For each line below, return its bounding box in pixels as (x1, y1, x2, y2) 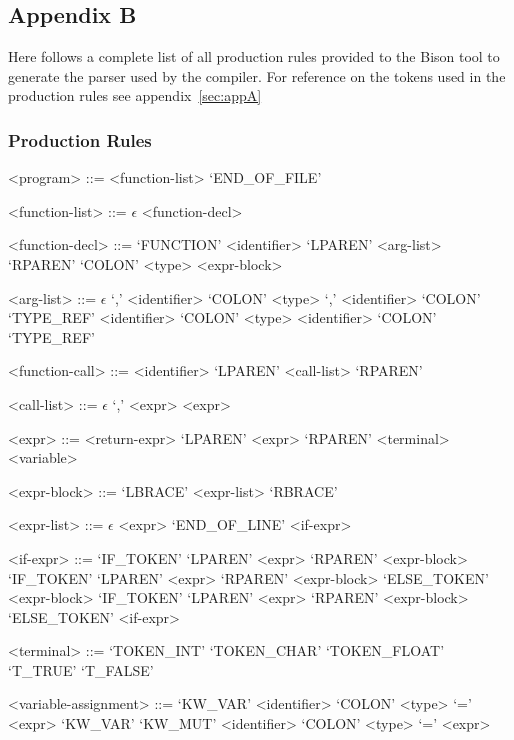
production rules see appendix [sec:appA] (8, 85, 262, 106)
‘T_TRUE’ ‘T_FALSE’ (8, 659, 154, 680)
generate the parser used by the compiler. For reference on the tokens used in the (8, 65, 506, 86)
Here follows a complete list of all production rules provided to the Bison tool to (8, 46, 500, 67)
